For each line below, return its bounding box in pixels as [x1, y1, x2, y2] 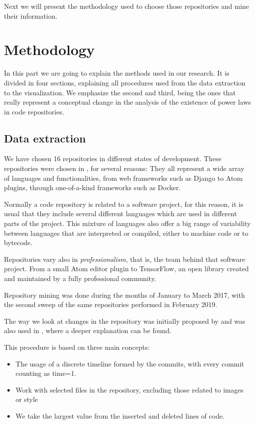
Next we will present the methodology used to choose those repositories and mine [4, 1, 249, 11]
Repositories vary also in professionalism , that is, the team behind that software [4, 254, 245, 264]
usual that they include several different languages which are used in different [4, 208, 237, 219]
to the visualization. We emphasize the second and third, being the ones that [4, 87, 236, 97]
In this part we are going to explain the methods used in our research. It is [4, 68, 229, 78]
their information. [4, 10, 57, 21]
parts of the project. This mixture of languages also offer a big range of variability [4, 218, 251, 228]
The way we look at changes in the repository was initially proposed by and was [4, 315, 245, 326]
